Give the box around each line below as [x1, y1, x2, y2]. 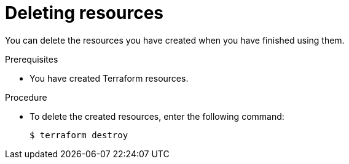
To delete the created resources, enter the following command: [29, 111, 284, 122]
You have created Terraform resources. [29, 72, 189, 84]
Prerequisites [5, 53, 58, 64]
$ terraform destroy [29, 130, 128, 140]
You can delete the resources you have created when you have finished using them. [5, 34, 345, 45]
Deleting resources [5, 2, 164, 23]
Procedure [5, 92, 47, 103]
